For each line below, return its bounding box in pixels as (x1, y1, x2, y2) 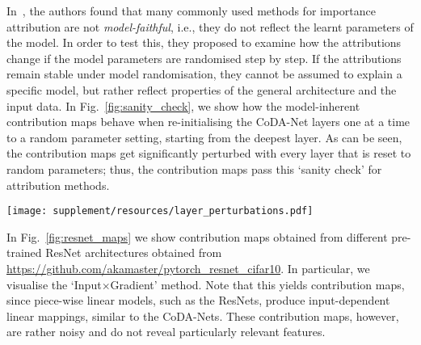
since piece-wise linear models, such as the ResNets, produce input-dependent (6, 292, 390, 309)
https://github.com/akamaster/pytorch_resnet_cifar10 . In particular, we (6, 259, 370, 276)
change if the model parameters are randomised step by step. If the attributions (6, 49, 402, 66)
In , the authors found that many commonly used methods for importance (6, 2, 376, 19)
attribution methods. (6, 176, 110, 193)
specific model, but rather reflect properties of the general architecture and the (6, 81, 397, 98)
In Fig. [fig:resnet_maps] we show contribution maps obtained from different (6, 228, 388, 245)
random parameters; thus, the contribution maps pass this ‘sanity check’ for (6, 160, 382, 177)
